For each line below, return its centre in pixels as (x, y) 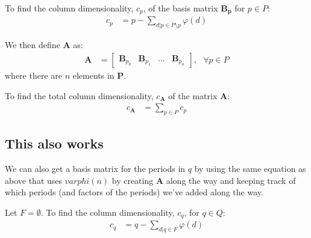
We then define (33, 45)
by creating (133, 180)
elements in (93, 75)
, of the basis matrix (181, 8)
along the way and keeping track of (231, 180)
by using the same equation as (250, 169)
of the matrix (193, 95)
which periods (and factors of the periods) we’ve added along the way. (134, 192)
